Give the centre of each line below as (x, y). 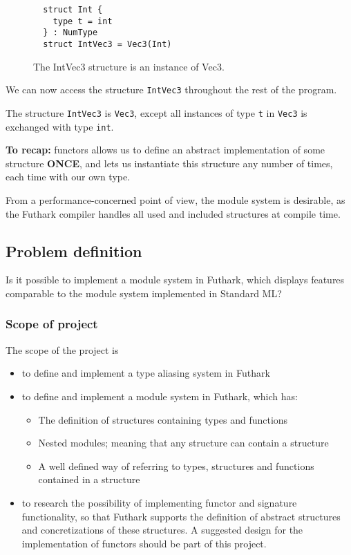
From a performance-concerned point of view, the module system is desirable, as (175, 199)
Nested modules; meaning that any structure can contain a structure (183, 443)
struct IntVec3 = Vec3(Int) (107, 44)
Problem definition (74, 251)
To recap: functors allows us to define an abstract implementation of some (165, 150)
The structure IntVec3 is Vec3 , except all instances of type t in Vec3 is (156, 112)
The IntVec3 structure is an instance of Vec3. (129, 66)
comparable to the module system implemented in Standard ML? (144, 293)
